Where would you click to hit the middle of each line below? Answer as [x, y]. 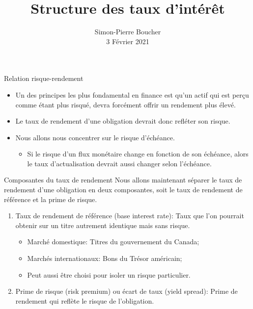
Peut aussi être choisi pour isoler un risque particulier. [109, 274]
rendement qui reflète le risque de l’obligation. [85, 300]
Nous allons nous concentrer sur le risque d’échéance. [95, 137]
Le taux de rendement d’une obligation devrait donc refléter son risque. [123, 121]
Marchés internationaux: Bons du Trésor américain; [105, 258]
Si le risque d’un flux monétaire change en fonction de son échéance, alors [138, 154]
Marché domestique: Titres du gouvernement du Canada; [113, 242]
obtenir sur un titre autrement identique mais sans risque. [103, 225]
